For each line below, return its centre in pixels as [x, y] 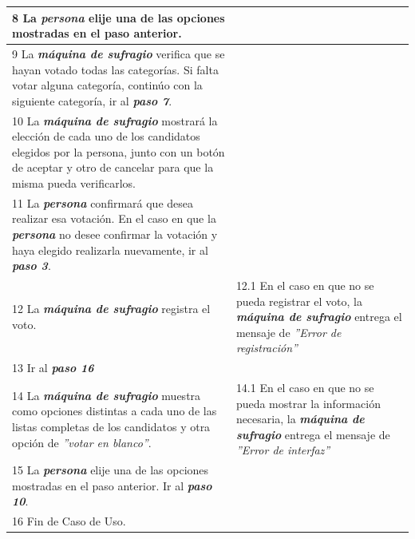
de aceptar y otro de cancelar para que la [113, 167]
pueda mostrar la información [308, 403]
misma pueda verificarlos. [74, 182]
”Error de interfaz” [283, 450]
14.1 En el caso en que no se [305, 388]
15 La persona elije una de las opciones [111, 470]
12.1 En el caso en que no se [305, 285]
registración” [267, 348]
